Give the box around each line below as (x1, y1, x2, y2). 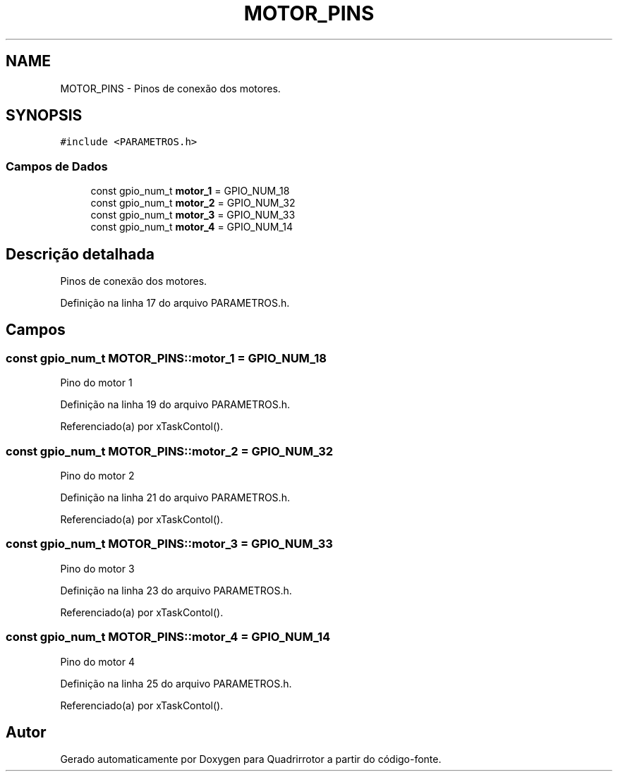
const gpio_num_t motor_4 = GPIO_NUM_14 (90, 221, 293, 233)
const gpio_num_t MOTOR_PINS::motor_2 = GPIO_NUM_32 (6, 443, 334, 458)
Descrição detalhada (6, 245, 154, 263)
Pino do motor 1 (60, 377, 133, 389)
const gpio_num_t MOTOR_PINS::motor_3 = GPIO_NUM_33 (6, 537, 333, 551)
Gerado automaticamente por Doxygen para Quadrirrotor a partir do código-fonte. (60, 753, 442, 766)
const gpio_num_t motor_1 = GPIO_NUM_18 (90, 185, 290, 197)
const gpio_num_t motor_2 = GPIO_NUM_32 (90, 197, 296, 209)
